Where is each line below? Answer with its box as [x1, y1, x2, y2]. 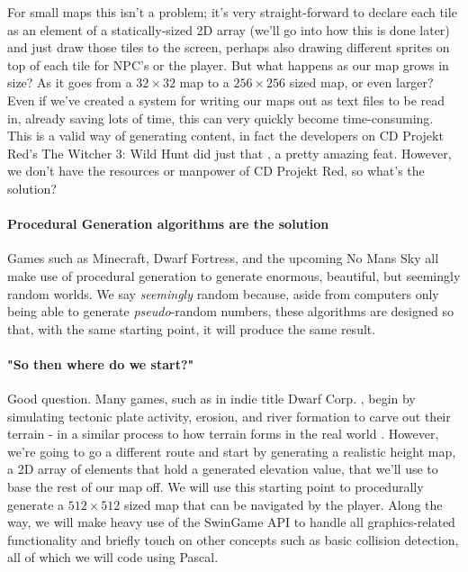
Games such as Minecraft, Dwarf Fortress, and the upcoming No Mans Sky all [7, 249, 439, 268]
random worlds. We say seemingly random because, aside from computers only [7, 284, 439, 303]
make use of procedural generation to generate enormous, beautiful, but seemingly [7, 266, 461, 285]
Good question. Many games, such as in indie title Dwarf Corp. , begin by [7, 389, 416, 408]
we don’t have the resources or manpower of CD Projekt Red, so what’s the [7, 161, 425, 180]
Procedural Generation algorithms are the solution [7, 214, 329, 233]
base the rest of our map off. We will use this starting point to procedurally [7, 477, 424, 496]
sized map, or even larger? [289, 73, 434, 92]
